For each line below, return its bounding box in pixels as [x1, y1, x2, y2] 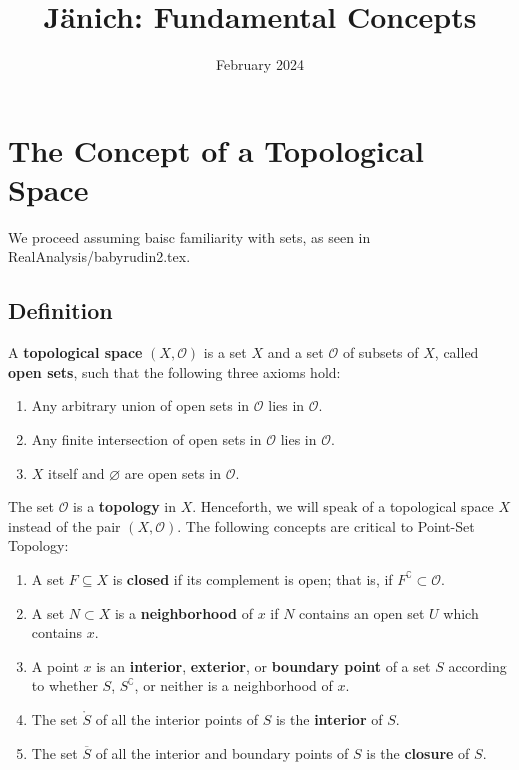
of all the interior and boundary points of [95, 742, 349, 763]
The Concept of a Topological [8, 129, 424, 170]
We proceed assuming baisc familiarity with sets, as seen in [8, 226, 371, 247]
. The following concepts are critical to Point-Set [177, 515, 475, 536]
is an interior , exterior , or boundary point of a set [96, 655, 431, 676]
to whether [31, 675, 98, 696]
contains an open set [299, 602, 425, 623]
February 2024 [216, 54, 304, 75]
